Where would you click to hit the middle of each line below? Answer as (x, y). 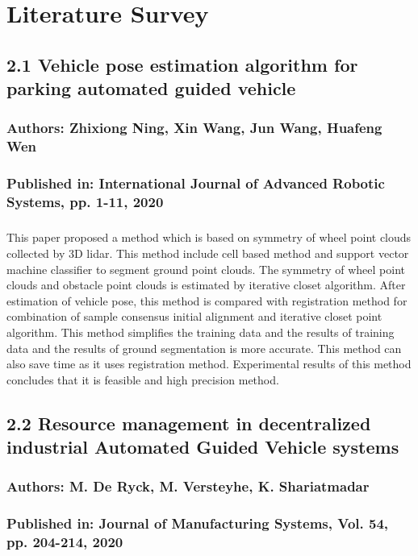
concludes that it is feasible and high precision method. (143, 379)
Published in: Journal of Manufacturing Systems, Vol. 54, (198, 523)
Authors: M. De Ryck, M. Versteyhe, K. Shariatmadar (188, 486)
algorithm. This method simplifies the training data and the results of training (201, 332)
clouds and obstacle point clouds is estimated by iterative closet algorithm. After (206, 285)
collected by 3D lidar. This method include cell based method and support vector (208, 253)
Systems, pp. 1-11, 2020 (85, 202)
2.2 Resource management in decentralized (189, 423)
